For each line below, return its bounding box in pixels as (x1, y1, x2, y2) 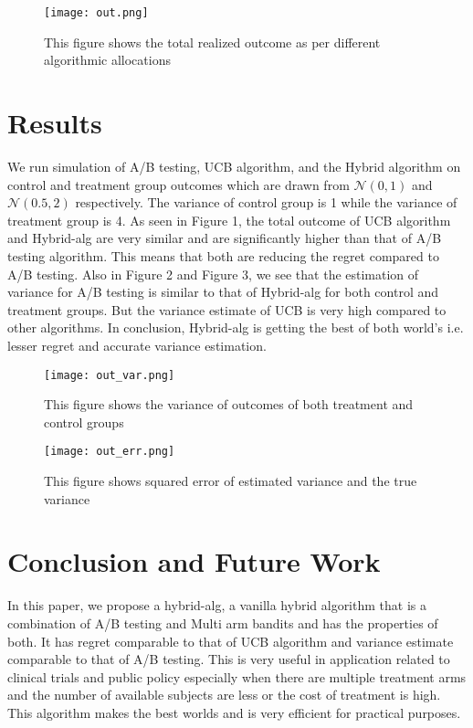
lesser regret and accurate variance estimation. (7, 335, 267, 354)
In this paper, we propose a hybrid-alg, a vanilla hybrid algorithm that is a (7, 596, 426, 615)
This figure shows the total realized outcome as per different (44, 32, 381, 51)
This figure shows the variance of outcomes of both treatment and (44, 395, 414, 414)
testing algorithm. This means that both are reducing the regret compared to (7, 246, 439, 265)
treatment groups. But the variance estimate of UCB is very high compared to (7, 300, 447, 319)
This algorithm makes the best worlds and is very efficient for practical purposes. (7, 702, 461, 722)
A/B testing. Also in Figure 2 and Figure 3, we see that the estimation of (7, 264, 419, 283)
